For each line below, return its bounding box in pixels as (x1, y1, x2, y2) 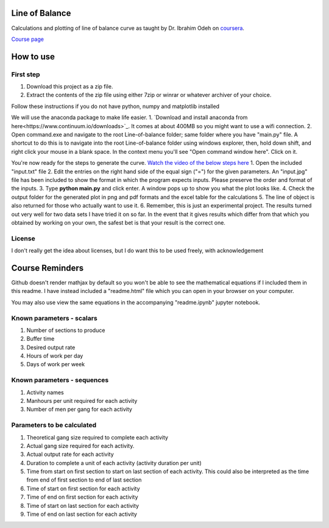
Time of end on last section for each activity (26, 510, 137, 518)
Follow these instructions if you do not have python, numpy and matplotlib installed (11, 103, 219, 110)
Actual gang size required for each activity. (26, 442, 135, 449)
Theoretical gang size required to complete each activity (26, 433, 169, 441)
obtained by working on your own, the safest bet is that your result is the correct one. (11, 219, 225, 226)
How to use (11, 51, 55, 62)
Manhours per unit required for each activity (26, 397, 138, 404)
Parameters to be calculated (11, 421, 97, 430)
